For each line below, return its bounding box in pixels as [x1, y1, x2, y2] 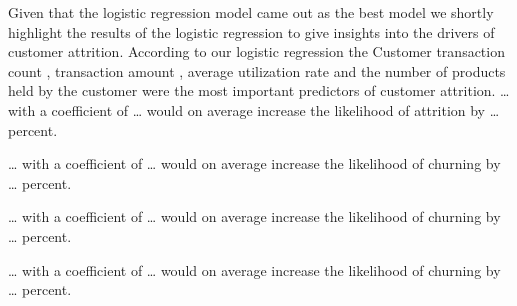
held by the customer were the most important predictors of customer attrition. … [8, 80, 510, 101]
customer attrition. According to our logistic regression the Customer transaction [8, 41, 505, 62]
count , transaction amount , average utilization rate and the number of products [8, 60, 506, 81]
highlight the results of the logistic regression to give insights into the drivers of [8, 21, 495, 42]
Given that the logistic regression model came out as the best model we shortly [8, 2, 494, 22]
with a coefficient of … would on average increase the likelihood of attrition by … [8, 99, 500, 120]
